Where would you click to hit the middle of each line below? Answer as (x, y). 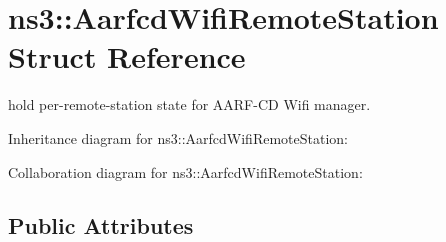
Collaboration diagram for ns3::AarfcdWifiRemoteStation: (185, 171)
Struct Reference (127, 56)
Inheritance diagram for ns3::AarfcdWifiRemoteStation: (178, 137)
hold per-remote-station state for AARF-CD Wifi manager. (189, 104)
